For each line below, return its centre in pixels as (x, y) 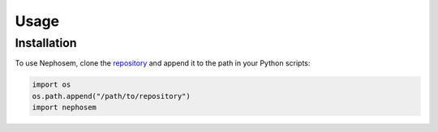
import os (52, 85)
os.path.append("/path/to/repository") (111, 96)
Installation (46, 43)
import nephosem (64, 108)
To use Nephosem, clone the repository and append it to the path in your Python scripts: (163, 63)
